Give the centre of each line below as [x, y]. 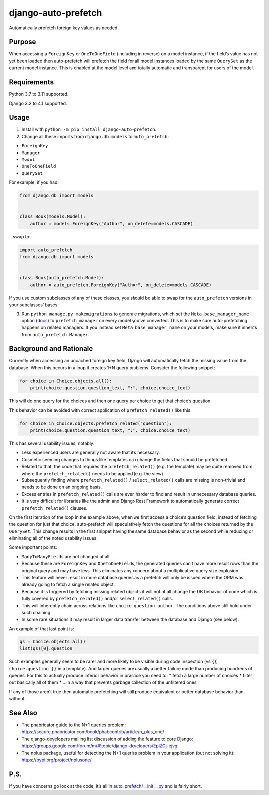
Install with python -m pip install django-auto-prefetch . [89, 129]
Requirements [32, 82]
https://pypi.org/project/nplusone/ [57, 760]
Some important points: [33, 547]
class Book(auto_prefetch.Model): [62, 278]
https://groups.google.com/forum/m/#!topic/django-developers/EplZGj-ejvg [100, 746]
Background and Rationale [51, 349]
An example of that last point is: [42, 629]
